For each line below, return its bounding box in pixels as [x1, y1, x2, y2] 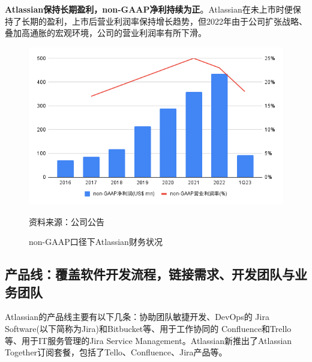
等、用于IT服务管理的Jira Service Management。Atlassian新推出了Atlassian [5, 334, 292, 346]
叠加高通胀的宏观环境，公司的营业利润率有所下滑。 [5, 26, 206, 39]
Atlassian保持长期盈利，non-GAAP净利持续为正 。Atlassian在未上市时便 [5, 3, 293, 15]
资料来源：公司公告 [29, 215, 104, 228]
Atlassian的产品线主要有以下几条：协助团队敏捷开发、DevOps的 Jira [5, 310, 269, 323]
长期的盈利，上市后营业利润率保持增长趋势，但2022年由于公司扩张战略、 [21, 14, 307, 27]
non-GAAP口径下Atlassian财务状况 [29, 235, 163, 248]
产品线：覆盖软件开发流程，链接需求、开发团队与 [5, 265, 295, 283]
